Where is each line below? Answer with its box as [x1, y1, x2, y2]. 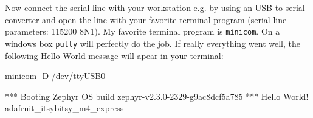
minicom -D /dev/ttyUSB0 [5, 69, 106, 82]
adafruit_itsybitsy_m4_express [5, 102, 124, 114]
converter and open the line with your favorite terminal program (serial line [5, 13, 287, 26]
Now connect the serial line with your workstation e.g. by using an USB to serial [5, 1, 305, 13]
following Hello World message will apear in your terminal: [5, 49, 224, 61]
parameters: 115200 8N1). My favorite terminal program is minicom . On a [5, 25, 280, 38]
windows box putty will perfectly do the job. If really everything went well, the [5, 36, 300, 49]
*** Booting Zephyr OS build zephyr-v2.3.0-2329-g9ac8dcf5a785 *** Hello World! [5, 89, 309, 102]
